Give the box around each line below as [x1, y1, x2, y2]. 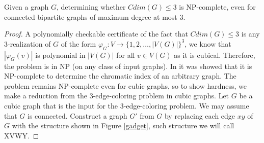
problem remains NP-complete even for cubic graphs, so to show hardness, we [4, 80, 247, 91]
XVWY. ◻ [4, 130, 39, 140]
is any [241, 28, 260, 39]
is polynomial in [35, 49, 86, 60]
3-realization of [4, 38, 51, 49]
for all [116, 49, 135, 60]
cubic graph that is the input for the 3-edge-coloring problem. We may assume [4, 100, 249, 111]
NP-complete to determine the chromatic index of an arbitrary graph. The [4, 70, 236, 81]
